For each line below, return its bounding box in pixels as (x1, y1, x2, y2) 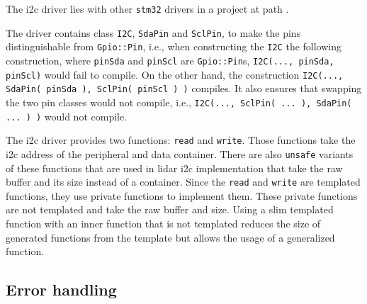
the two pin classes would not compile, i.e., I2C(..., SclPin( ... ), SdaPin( (6, 94, 352, 109)
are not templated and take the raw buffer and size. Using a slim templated (6, 202, 334, 217)
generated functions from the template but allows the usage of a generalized (6, 230, 335, 244)
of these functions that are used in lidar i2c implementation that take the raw (6, 160, 343, 175)
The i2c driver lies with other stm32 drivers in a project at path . (6, 1, 289, 16)
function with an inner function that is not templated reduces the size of (6, 216, 321, 230)
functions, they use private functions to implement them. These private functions (6, 188, 358, 203)
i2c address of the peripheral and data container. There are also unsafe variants (6, 146, 354, 161)
